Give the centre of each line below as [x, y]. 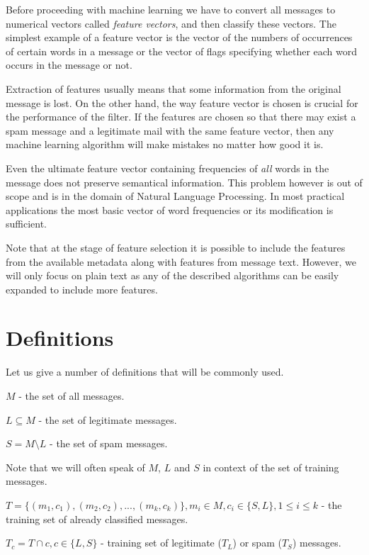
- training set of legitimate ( [161, 543]
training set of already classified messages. [97, 518]
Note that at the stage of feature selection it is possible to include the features [176, 247]
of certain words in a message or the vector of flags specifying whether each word [182, 51]
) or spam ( [257, 543]
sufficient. [27, 224]
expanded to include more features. [82, 289]
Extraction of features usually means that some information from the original [174, 88]
